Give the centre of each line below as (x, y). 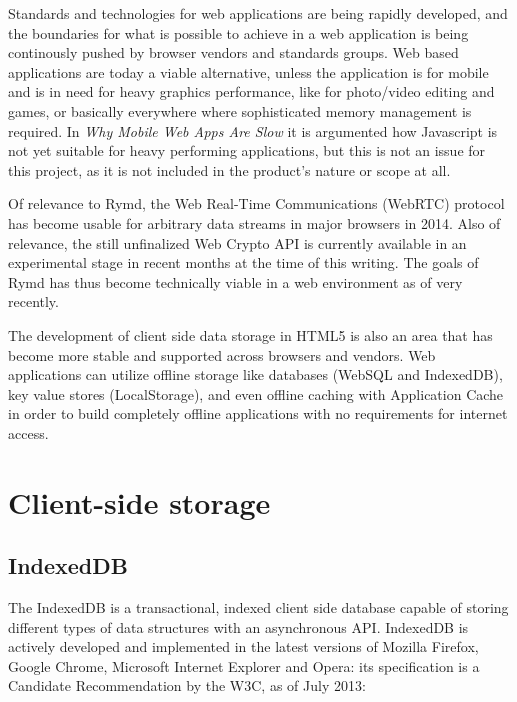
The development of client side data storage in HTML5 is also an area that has (250, 334)
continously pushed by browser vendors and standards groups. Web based (233, 52)
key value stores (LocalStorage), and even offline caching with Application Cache (256, 393)
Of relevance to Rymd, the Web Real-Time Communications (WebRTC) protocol (256, 203)
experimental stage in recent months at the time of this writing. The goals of (243, 262)
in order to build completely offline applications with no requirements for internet (258, 413)
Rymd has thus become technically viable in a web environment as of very (235, 281)
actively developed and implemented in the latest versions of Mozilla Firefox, (243, 646)
